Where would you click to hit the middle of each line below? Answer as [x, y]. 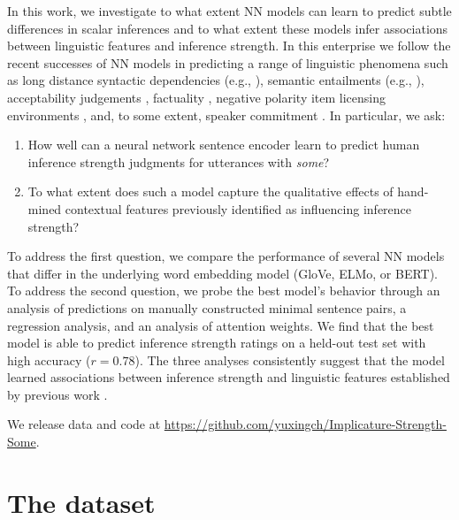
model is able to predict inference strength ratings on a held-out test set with [217, 343]
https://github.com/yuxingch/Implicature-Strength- [305, 424]
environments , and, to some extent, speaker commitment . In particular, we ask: [226, 115]
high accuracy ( [49, 359]
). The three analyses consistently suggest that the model [290, 359]
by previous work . [57, 394]
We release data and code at [84, 424]
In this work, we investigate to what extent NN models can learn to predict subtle [229, 11]
